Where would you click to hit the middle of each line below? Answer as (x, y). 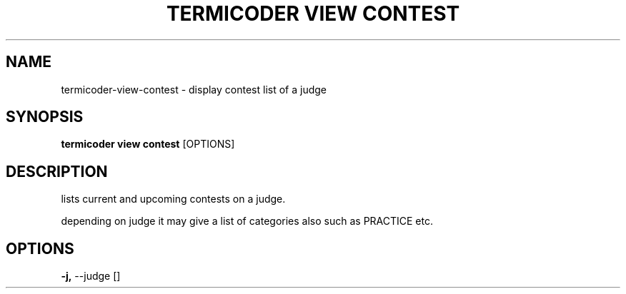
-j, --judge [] (91, 276)
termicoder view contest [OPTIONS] (148, 144)
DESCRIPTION (57, 171)
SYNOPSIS (45, 117)
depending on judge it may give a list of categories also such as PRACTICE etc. (247, 221)
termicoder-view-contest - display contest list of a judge (194, 89)
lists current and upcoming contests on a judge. (173, 199)
